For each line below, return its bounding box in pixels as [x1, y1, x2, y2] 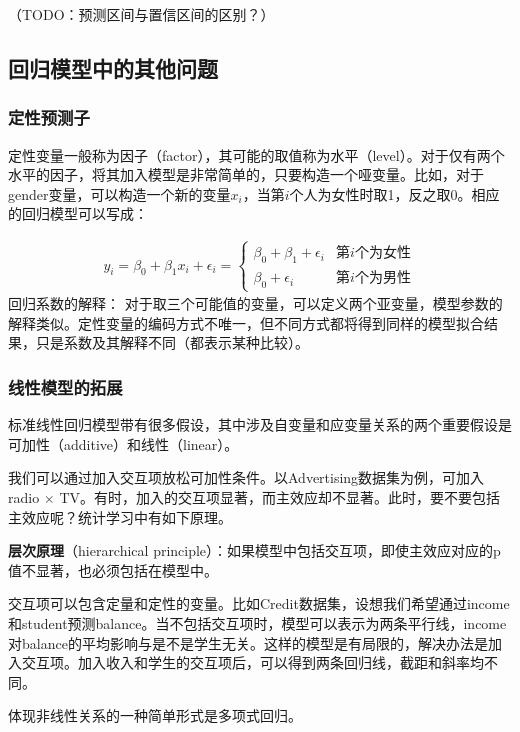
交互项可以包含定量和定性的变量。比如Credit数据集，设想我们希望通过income [8, 593, 510, 614]
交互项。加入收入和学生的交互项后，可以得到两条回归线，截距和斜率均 [21, 652, 484, 673]
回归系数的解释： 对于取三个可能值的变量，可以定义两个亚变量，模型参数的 [8, 293, 503, 314]
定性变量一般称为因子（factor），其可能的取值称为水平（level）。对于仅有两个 [8, 144, 505, 165]
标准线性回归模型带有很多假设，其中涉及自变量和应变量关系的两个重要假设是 [8, 414, 512, 435]
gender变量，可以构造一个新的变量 [8, 183, 231, 204]
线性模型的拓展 [8, 374, 123, 399]
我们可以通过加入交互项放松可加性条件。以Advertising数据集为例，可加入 [8, 467, 485, 488]
